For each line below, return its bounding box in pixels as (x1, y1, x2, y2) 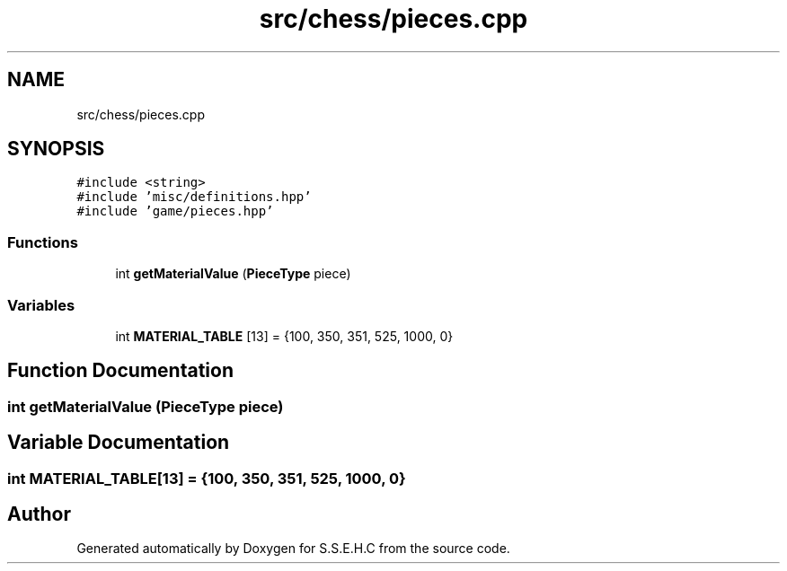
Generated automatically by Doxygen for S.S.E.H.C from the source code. (76, 540, 510, 557)
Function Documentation (7, 359, 234, 382)
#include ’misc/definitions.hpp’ (76, 189, 312, 205)
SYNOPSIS (7, 137, 105, 161)
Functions (7, 233, 78, 251)
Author (7, 503, 71, 526)
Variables (7, 295, 75, 314)
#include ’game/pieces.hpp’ (76, 204, 274, 219)
